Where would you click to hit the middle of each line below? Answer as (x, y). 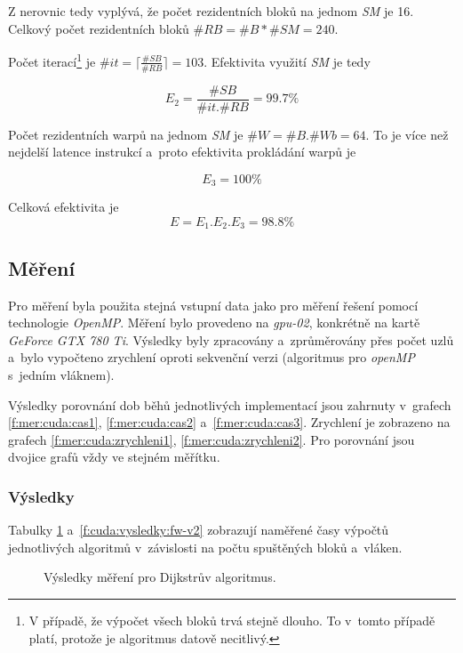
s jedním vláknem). (61, 375)
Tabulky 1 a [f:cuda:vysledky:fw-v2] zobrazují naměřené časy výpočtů (199, 530)
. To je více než (407, 134)
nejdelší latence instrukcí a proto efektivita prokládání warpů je (182, 152)
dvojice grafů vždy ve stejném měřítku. (114, 457)
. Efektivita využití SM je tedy (287, 61)
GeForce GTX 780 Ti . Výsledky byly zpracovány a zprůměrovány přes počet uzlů (231, 339)
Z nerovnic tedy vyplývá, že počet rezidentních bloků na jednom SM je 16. (211, 11)
